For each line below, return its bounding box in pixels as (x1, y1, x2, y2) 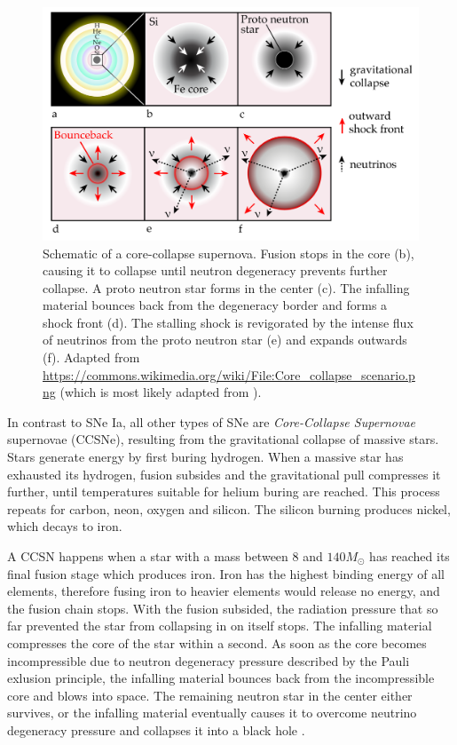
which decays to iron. (7, 517, 122, 535)
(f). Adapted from (43, 348, 140, 367)
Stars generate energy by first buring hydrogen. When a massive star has (7, 448, 404, 466)
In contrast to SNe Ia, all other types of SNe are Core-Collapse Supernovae (7, 412, 416, 431)
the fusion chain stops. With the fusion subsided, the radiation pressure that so (7, 598, 438, 617)
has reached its (369, 547, 450, 566)
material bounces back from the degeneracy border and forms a (43, 296, 388, 314)
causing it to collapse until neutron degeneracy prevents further (43, 261, 388, 280)
